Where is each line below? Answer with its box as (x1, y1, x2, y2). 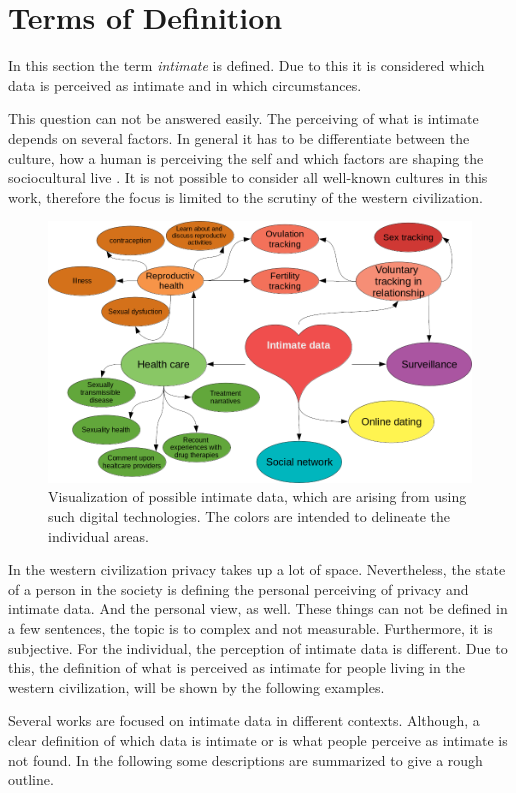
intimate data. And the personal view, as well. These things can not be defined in (8, 598, 508, 619)
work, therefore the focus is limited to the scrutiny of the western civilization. (8, 186, 483, 207)
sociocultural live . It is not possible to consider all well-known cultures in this (8, 167, 488, 188)
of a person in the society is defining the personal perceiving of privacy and (8, 578, 469, 599)
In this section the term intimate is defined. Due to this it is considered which (8, 55, 485, 76)
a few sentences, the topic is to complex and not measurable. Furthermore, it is (8, 618, 493, 639)
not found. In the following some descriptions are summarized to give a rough (8, 749, 483, 770)
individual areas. (48, 525, 149, 546)
